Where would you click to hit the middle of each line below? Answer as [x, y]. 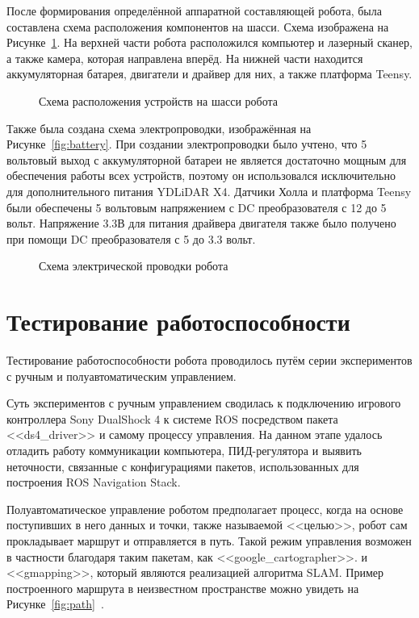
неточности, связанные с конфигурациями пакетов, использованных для [183, 466]
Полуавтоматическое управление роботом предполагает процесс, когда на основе [205, 509]
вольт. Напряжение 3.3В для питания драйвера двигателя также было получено [201, 223]
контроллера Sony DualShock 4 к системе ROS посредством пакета [172, 418]
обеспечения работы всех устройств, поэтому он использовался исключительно [201, 175]
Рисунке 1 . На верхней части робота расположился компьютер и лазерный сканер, [209, 42]
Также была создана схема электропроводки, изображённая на [159, 128]
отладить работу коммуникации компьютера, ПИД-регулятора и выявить [184, 450]
